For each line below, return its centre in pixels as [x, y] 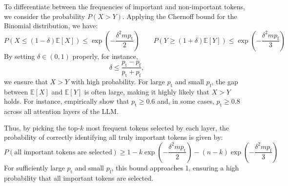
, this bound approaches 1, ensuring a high [175, 167]
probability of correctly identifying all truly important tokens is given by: [113, 137]
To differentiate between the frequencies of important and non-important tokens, [124, 6]
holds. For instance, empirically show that [67, 101]
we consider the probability [45, 16]
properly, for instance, [105, 56]
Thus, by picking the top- [42, 127]
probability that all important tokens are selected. [79, 177]
